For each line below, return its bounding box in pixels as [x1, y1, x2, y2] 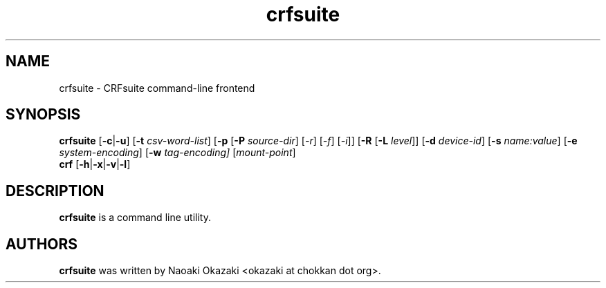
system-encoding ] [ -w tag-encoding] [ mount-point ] [59, 146, 296, 159]
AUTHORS [6, 235, 78, 253]
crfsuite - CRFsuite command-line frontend [59, 81, 255, 94]
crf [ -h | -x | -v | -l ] [59, 158, 131, 171]
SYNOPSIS [6, 106, 81, 124]
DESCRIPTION [6, 182, 104, 200]
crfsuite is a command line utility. [59, 211, 211, 224]
